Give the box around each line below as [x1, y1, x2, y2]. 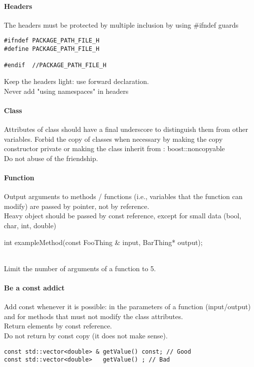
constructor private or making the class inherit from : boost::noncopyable [4, 143, 225, 154]
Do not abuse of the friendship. [4, 153, 98, 163]
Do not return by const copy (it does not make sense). [4, 330, 168, 340]
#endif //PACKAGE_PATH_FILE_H [4, 62, 107, 69]
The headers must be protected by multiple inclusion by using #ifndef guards [4, 19, 239, 30]
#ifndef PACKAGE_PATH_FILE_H [4, 37, 100, 44]
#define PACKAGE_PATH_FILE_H [4, 45, 100, 53]
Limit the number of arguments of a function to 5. [4, 263, 156, 273]
